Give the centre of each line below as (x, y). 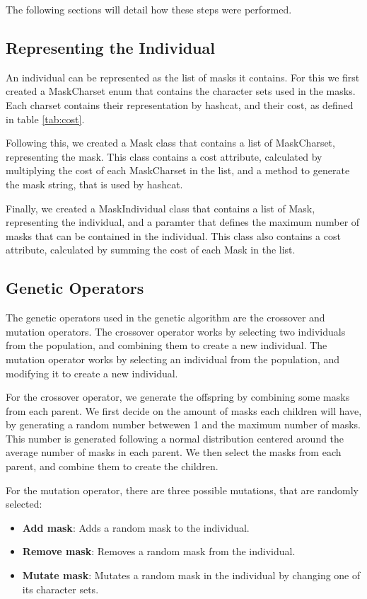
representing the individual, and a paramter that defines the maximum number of (183, 222)
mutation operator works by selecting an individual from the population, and (173, 359)
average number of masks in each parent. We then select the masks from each (174, 452)
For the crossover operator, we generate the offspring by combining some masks (178, 397)
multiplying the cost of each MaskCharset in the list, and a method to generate (178, 170)
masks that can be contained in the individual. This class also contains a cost (173, 235)
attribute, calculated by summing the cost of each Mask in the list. (151, 250)
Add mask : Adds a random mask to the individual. (136, 527)
